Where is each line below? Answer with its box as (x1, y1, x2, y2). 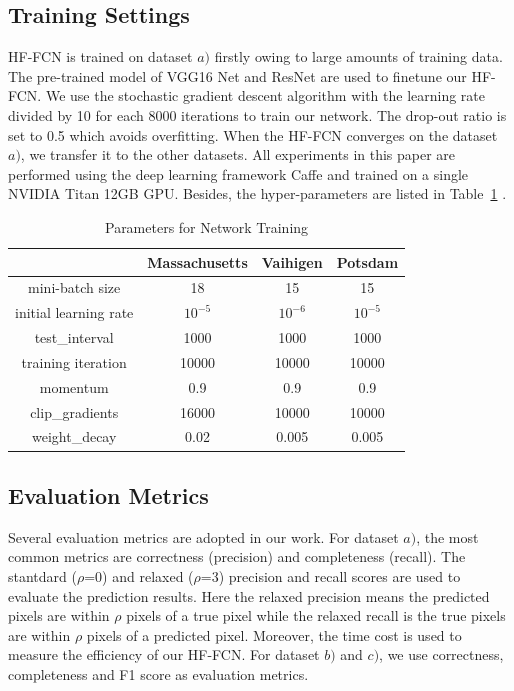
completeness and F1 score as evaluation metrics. (8, 663, 309, 684)
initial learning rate (15, 302, 134, 323)
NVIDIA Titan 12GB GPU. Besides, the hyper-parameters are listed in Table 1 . (8, 183, 507, 204)
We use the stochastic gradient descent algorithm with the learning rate (45, 85, 486, 106)
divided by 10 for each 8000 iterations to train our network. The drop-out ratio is (8, 104, 507, 125)
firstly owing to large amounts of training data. (214, 46, 503, 67)
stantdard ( (8, 565, 77, 586)
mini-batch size (28, 277, 121, 298)
